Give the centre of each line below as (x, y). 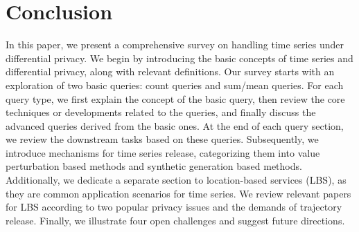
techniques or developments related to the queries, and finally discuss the (161, 112)
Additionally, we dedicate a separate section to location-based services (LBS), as (176, 180)
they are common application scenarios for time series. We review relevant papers (178, 193)
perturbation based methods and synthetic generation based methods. (154, 166)
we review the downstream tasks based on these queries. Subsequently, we (162, 139)
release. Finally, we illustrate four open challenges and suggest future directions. (175, 220)
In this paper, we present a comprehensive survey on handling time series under (175, 45)
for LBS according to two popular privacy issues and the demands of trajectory (174, 207)
